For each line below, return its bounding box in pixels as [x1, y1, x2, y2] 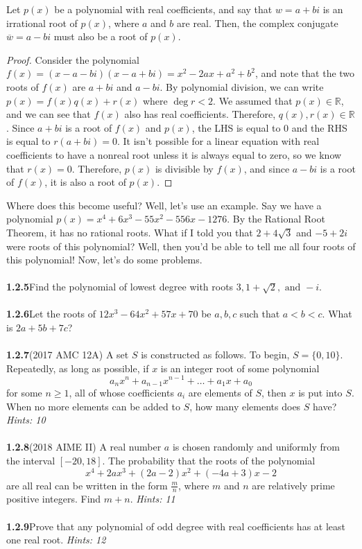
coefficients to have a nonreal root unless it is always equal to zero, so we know [6, 147, 342, 162]
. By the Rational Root [227, 211, 325, 226]
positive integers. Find [6, 491, 101, 506]
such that [239, 306, 280, 321]
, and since [243, 161, 290, 175]
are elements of [188, 385, 252, 399]
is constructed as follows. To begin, [141, 347, 290, 362]
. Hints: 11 [130, 491, 175, 506]
